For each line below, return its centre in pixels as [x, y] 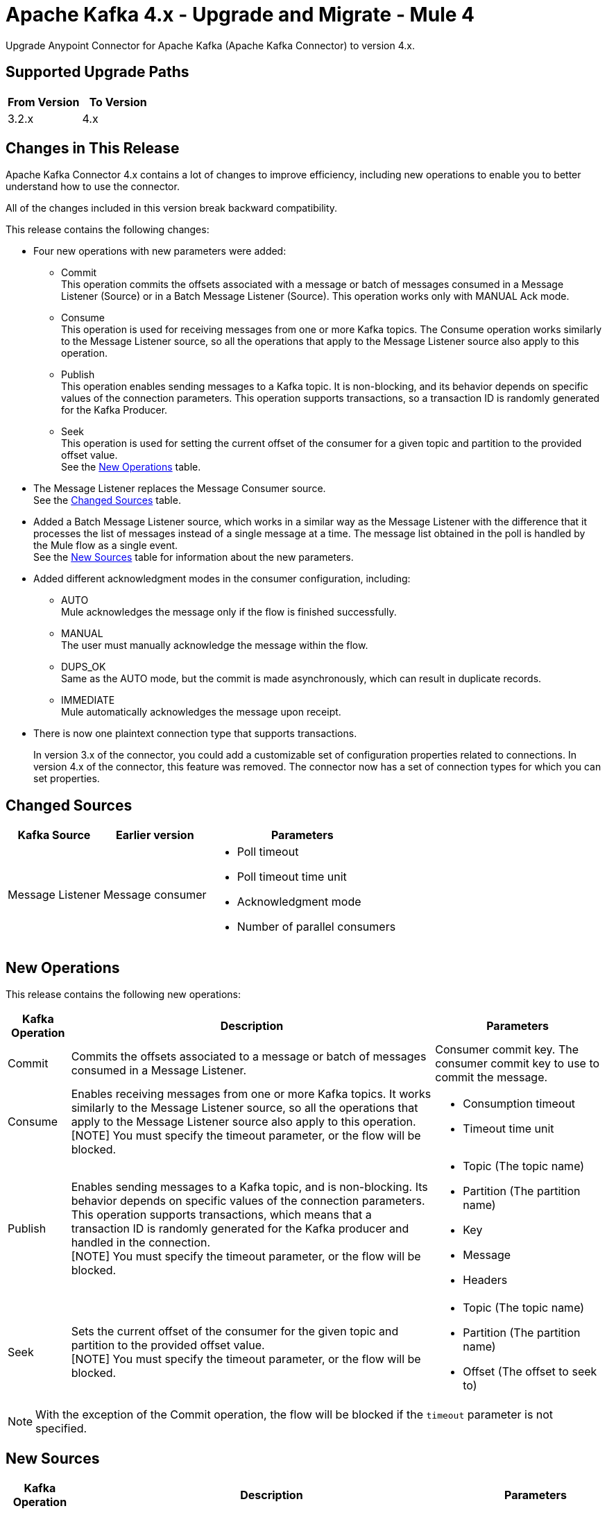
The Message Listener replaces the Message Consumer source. [180, 489]
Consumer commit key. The [507, 1050]
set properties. [67, 779]
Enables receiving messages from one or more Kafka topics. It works [251, 1094]
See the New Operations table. [131, 467]
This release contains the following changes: [108, 230]
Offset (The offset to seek [530, 1372]
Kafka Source [54, 835]
